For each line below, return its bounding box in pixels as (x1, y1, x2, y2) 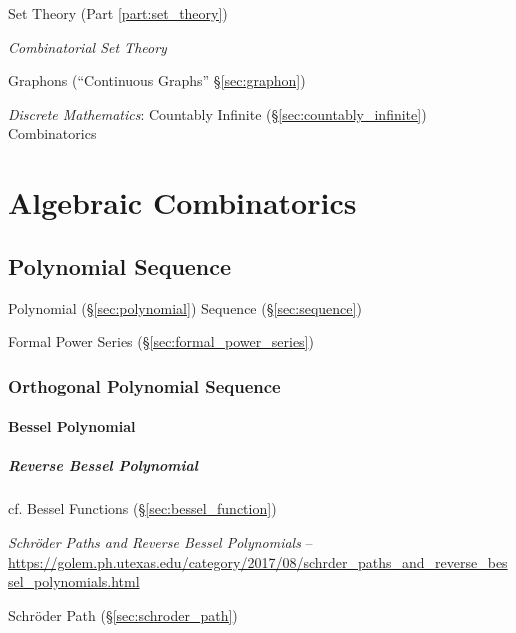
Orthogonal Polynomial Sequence (8, 373, 281, 398)
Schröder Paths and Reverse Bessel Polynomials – (8, 531, 313, 552)
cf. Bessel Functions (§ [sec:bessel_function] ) (8, 498, 277, 519)
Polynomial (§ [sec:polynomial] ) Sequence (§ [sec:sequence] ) (8, 297, 362, 318)
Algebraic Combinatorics (8, 182, 357, 223)
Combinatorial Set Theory (8, 36, 167, 57)
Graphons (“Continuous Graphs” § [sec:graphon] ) (8, 70, 306, 91)
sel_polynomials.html (8, 571, 140, 592)
